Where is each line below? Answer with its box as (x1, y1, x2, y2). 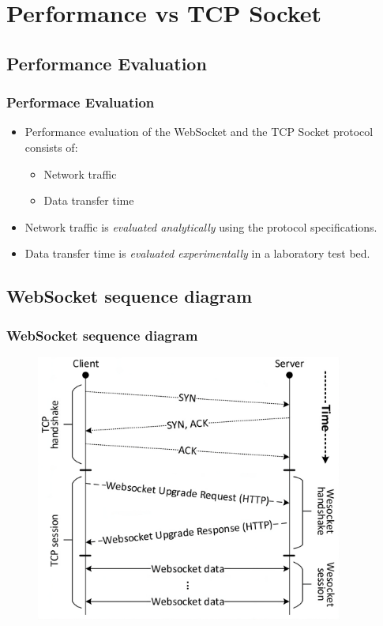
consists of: (24, 138, 78, 155)
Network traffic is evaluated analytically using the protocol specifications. (24, 218, 377, 235)
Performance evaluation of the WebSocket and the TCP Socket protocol (24, 123, 374, 140)
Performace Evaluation (6, 92, 155, 112)
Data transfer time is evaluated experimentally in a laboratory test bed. (24, 245, 370, 262)
